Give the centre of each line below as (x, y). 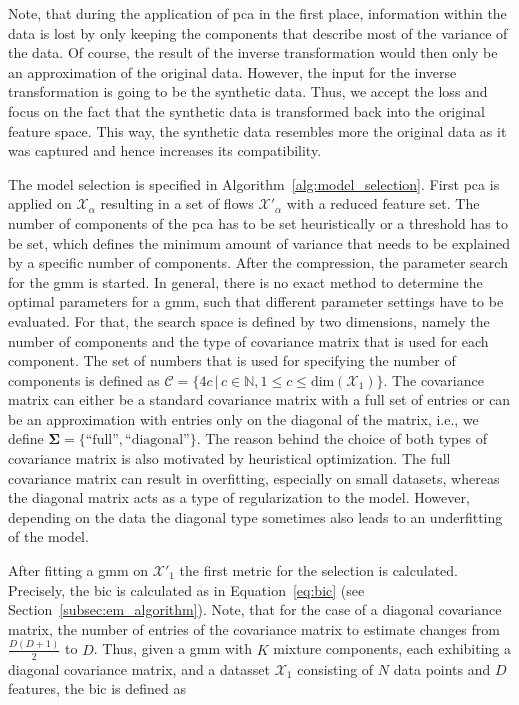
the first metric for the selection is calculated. (318, 570)
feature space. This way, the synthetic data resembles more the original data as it (257, 130)
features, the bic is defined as (97, 688)
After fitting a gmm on (78, 570)
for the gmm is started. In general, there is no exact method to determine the (245, 281)
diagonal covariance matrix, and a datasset (139, 668)
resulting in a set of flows (177, 203)
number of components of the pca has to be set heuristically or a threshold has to (258, 222)
